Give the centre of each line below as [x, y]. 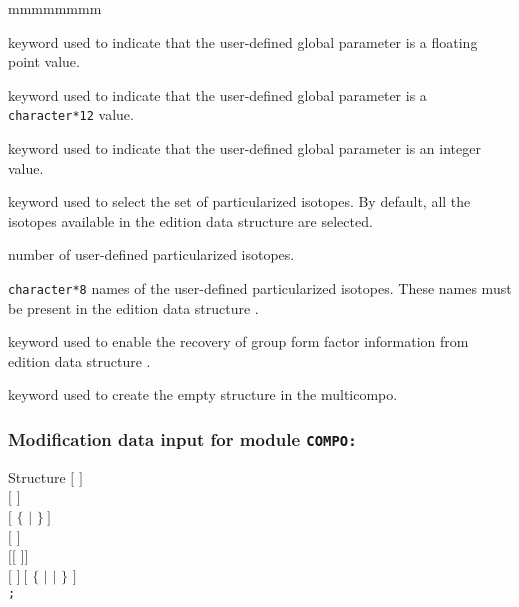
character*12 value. [71, 114]
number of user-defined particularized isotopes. [151, 254]
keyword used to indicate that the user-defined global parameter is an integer [244, 148]
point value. [44, 61]
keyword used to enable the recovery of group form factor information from [238, 341]
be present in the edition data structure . [133, 307]
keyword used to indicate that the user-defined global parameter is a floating [243, 41]
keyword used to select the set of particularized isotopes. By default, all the [239, 201]
